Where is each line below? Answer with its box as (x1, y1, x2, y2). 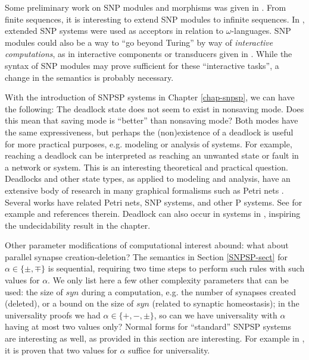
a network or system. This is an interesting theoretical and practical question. (5, 160, 288, 173)
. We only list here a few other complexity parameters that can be (48, 274, 289, 286)
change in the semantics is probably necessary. (5, 71, 174, 83)
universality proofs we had (5, 308, 101, 321)
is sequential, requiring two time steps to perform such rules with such (48, 262, 305, 274)
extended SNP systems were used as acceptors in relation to (5, 24, 224, 37)
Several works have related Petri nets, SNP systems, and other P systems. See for (5, 195, 302, 208)
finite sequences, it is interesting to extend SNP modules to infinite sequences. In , (5, 12, 305, 25)
